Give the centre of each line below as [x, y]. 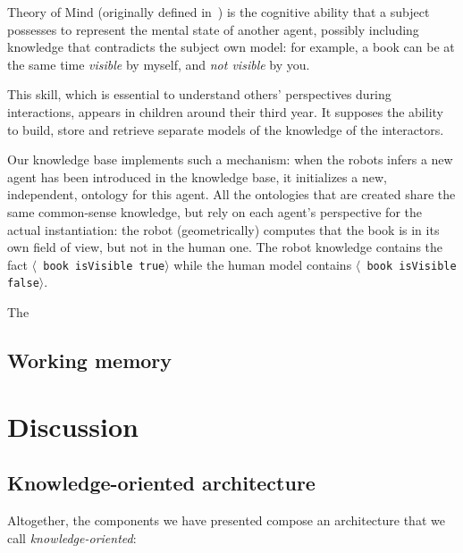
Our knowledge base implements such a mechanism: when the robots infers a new [230, 159]
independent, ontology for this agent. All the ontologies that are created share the [231, 194]
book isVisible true [104, 266]
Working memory [90, 360]
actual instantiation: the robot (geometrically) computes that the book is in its [223, 229]
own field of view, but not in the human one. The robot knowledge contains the [225, 247]
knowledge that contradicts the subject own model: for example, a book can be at [231, 47]
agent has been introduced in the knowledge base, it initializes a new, [197, 176]
